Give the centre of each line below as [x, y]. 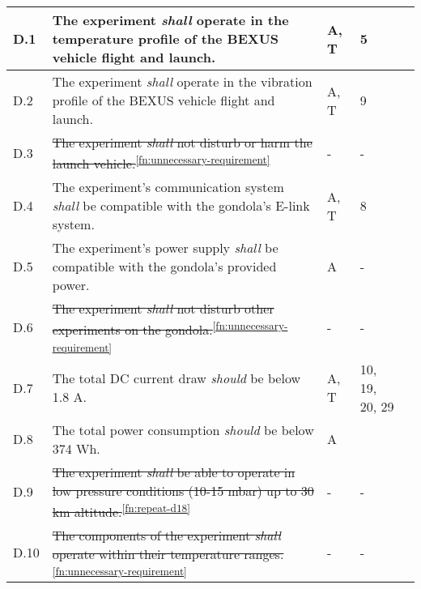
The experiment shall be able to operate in [174, 472]
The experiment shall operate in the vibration [182, 81]
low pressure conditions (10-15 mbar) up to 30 [183, 490]
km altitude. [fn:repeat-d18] [121, 510]
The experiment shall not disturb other [163, 309]
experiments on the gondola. [132, 330]
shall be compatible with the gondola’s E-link [181, 206]
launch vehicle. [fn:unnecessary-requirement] [161, 162]
